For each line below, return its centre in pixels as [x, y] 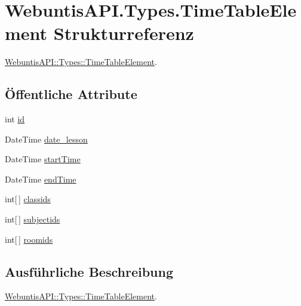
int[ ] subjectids [33, 219]
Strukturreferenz [124, 33]
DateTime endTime [41, 179]
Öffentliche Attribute [71, 94]
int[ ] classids [28, 199]
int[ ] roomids [29, 239]
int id [15, 119]
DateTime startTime [43, 159]
